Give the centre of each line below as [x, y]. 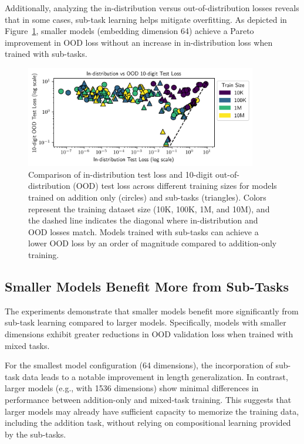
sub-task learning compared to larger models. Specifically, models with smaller [146, 322]
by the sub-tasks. [36, 434]
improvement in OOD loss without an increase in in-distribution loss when [139, 42]
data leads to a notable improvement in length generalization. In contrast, [155, 376]
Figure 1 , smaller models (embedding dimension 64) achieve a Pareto [129, 31]
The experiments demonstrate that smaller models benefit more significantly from [152, 311]
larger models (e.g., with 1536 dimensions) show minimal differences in [132, 388]
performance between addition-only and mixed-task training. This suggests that [148, 399]
